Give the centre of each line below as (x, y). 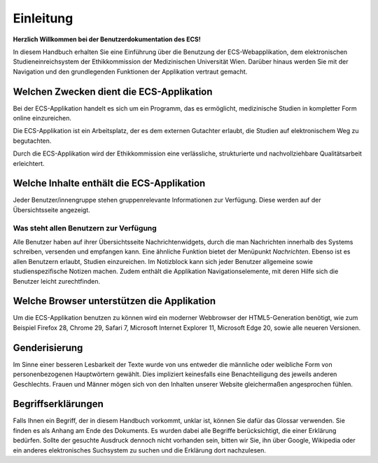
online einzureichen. (42, 118)
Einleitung (43, 18)
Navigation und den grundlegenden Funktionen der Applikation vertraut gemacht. (130, 71)
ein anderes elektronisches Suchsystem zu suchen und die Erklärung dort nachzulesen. (139, 450)
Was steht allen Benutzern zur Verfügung (85, 228)
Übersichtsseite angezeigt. (51, 209)
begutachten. (32, 141)
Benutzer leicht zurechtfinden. (57, 281)
